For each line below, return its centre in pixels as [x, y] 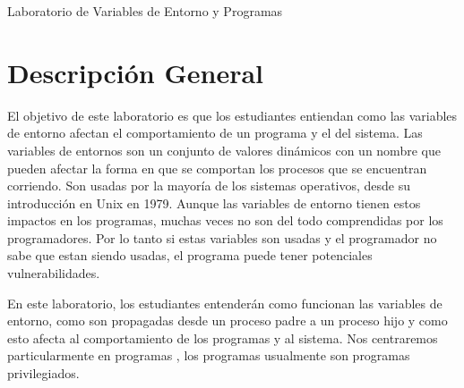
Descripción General [135, 72]
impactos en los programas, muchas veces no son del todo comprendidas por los [225, 220]
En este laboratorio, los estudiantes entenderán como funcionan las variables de [225, 303]
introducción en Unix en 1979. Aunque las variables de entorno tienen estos [214, 202]
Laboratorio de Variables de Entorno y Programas [145, 11]
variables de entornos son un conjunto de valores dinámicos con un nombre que [224, 150]
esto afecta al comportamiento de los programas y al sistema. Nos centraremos [223, 337]
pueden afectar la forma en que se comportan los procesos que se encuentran [217, 168]
